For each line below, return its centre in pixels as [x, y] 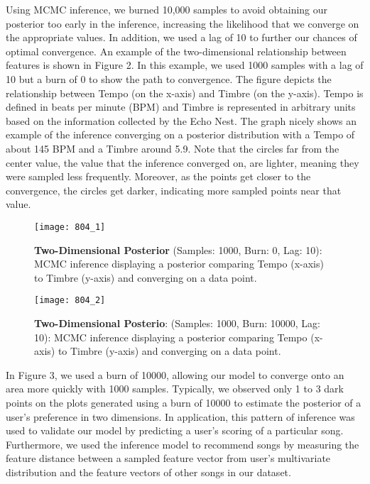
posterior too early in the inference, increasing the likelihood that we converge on [183, 23]
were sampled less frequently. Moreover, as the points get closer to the [158, 176]
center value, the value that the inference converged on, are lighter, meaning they [183, 162]
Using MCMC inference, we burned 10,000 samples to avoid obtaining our [167, 9]
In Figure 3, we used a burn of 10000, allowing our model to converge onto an [175, 374]
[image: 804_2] [70, 301]
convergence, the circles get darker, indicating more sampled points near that [174, 190]
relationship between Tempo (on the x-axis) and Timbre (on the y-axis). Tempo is [185, 93]
